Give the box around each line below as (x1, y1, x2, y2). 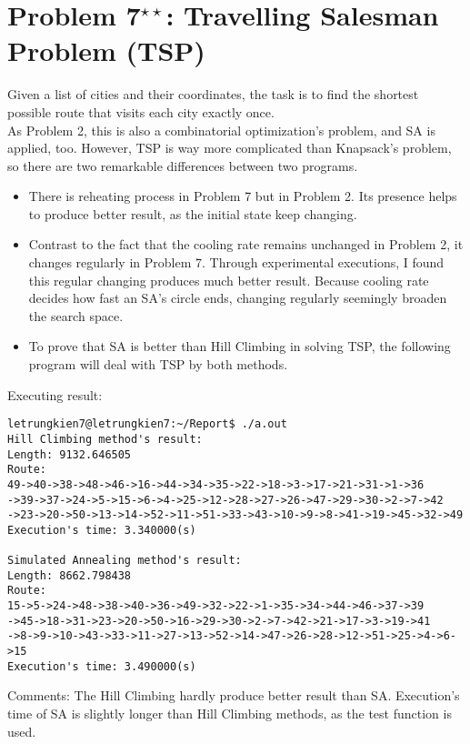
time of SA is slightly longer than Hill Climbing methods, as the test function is (7, 703, 452, 722)
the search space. (28, 306, 124, 325)
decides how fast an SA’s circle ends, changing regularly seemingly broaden (28, 288, 447, 307)
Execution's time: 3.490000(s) (7, 659, 196, 673)
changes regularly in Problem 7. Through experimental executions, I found (28, 253, 445, 272)
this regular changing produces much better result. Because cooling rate (28, 270, 429, 289)
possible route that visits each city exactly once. (7, 102, 275, 121)
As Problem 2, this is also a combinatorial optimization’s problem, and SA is (7, 120, 435, 139)
